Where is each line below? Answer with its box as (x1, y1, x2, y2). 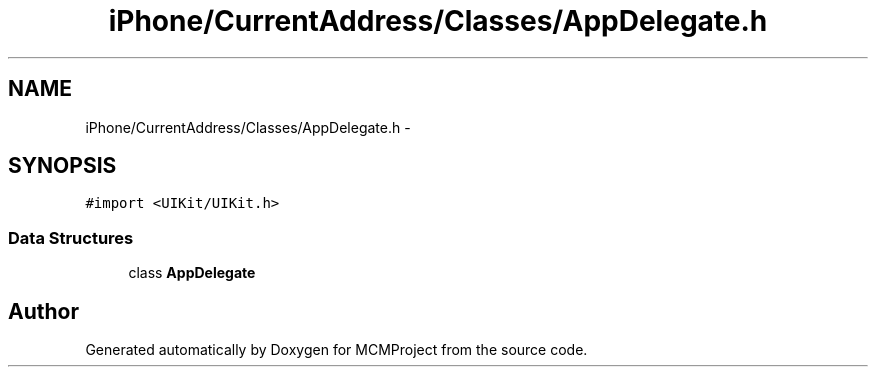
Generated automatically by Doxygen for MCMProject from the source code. (85, 341, 588, 359)
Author (8, 298, 79, 324)
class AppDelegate (128, 264, 256, 282)
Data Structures (8, 227, 134, 248)
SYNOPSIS (8, 153, 117, 179)
